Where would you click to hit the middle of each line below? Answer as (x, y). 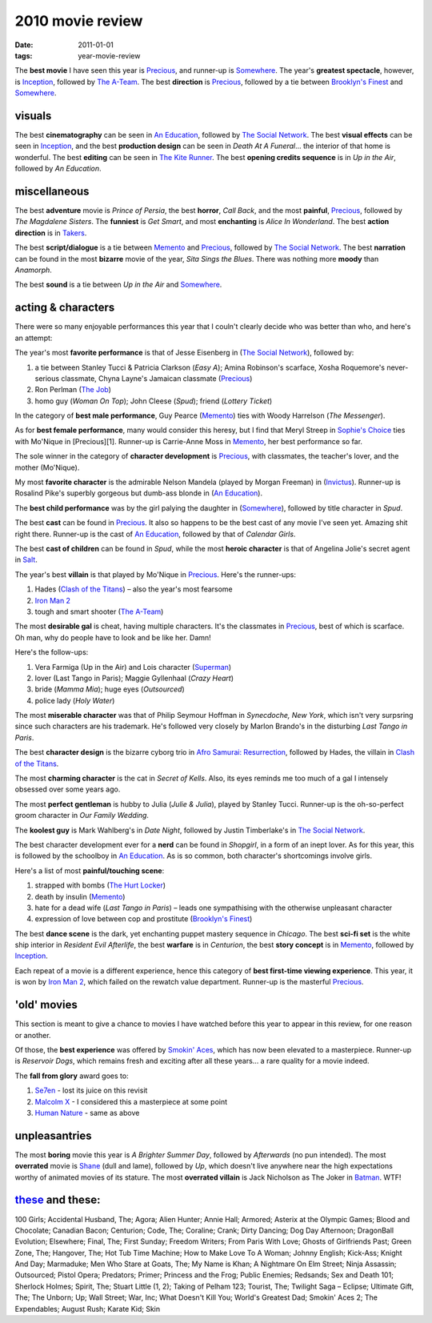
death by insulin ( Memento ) (80, 896)
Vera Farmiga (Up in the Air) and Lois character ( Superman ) (133, 667)
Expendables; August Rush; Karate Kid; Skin (88, 1309)
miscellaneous (52, 191)
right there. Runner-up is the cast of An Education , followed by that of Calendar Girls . (155, 534)
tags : (24, 55)
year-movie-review (109, 55)
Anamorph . (33, 270)
